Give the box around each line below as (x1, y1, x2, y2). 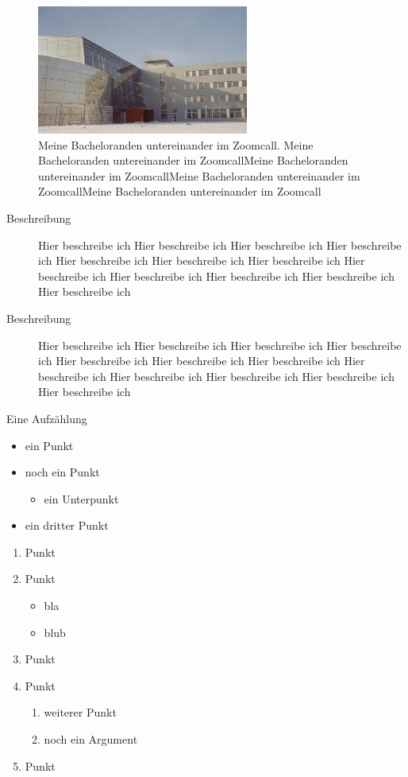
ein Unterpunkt (44, 490, 119, 507)
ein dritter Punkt (25, 517, 109, 534)
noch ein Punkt (25, 464, 100, 480)
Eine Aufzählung (6, 410, 87, 426)
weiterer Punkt (44, 704, 117, 721)
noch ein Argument (44, 731, 138, 748)
